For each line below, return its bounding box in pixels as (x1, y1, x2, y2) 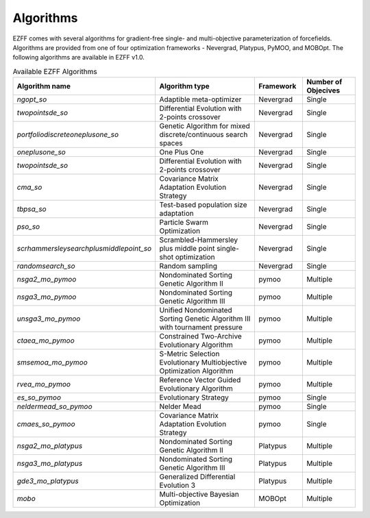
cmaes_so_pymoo (16, 419, 75, 429)
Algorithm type (159, 82, 210, 91)
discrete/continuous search (159, 130, 248, 140)
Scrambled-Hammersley (159, 235, 238, 245)
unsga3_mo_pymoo (16, 314, 81, 323)
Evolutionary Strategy (159, 393, 230, 402)
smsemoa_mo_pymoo (16, 358, 88, 367)
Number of (306, 77, 343, 87)
